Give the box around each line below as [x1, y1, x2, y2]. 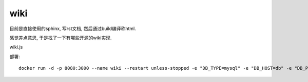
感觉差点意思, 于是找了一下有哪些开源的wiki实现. [9, 35, 112, 41]
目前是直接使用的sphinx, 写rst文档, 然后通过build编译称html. [9, 25, 136, 32]
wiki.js [9, 44, 23, 50]
